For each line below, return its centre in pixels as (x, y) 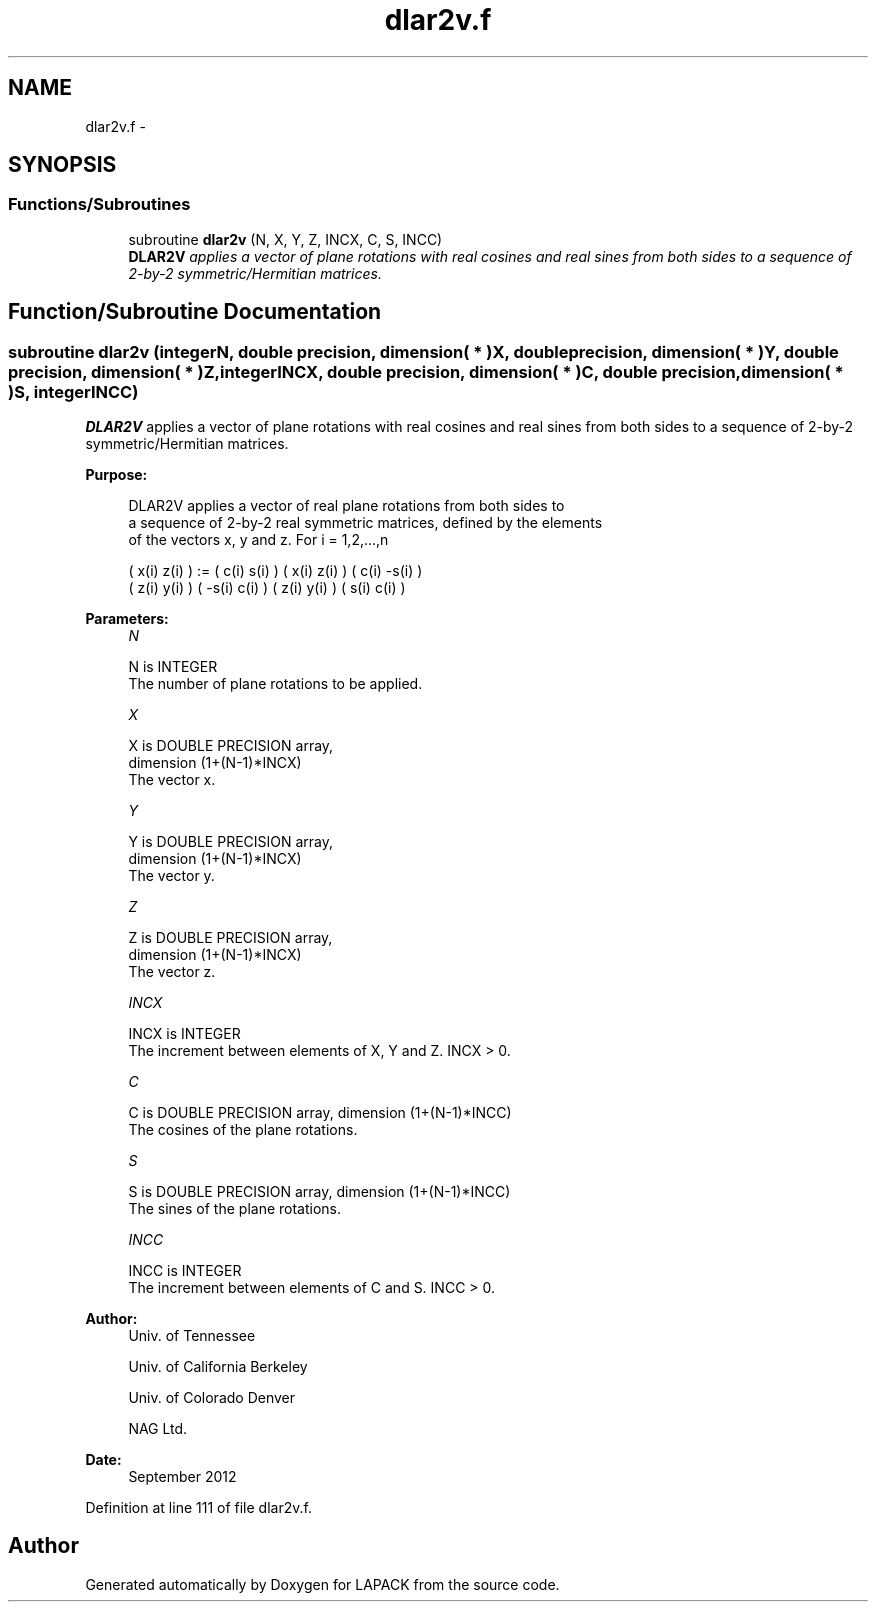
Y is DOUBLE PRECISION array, (231, 842)
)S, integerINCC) (73, 391)
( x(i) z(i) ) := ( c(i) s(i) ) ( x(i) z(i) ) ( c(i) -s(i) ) (275, 571)
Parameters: (127, 619)
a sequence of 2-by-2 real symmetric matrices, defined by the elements (365, 523)
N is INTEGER (173, 667)
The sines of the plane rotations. (235, 1209)
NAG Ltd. (158, 1429)
